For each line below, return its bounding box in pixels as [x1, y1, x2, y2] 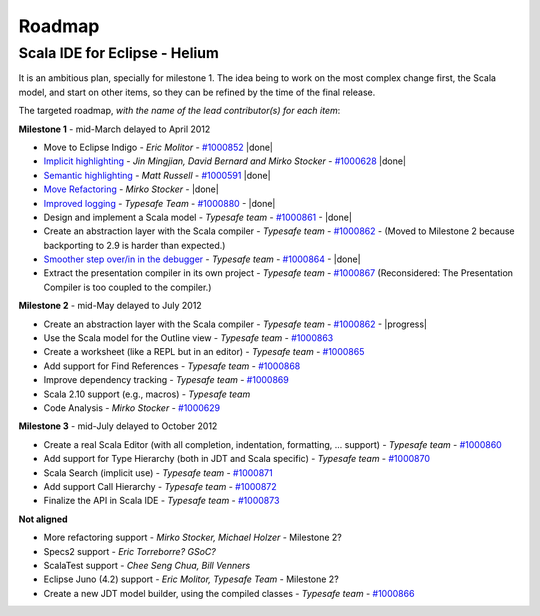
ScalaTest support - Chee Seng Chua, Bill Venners [43, 559, 251, 571]
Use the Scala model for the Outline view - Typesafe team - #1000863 [43, 332, 334, 344]
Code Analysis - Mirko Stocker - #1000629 [43, 401, 221, 414]
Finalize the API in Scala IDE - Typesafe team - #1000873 [43, 495, 280, 507]
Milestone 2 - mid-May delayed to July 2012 [18, 300, 202, 312]
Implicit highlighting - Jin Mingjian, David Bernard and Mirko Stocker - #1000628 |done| [43, 155, 407, 167]
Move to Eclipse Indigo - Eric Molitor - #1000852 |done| [43, 141, 274, 153]
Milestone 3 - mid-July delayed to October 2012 [18, 420, 218, 432]
